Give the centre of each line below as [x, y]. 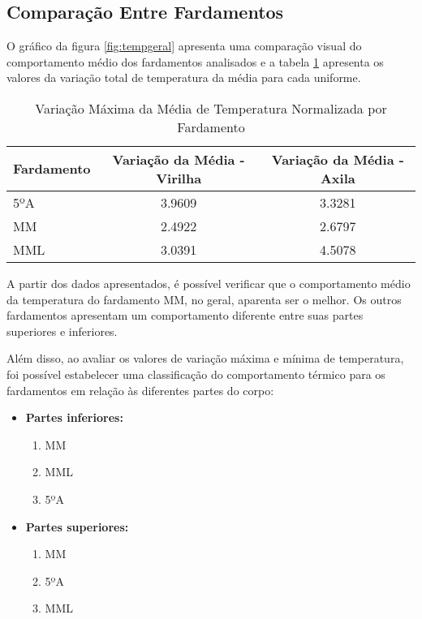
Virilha [179, 178]
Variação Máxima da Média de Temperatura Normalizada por [211, 108]
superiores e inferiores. [62, 331]
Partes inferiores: [74, 417]
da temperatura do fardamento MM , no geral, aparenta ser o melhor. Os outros [204, 299]
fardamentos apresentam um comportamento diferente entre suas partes [185, 315]
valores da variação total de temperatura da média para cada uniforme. [184, 77]
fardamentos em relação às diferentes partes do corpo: [140, 390]
